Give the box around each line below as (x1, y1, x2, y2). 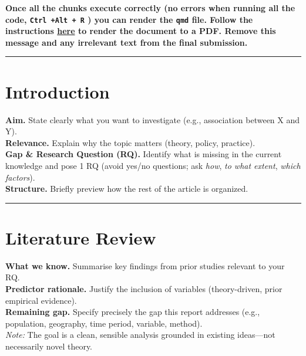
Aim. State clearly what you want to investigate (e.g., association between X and (5, 113, 300, 126)
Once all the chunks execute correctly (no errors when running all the (5, 2, 295, 13)
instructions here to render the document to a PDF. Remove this (5, 25, 276, 37)
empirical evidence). (5, 294, 77, 306)
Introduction (5, 79, 110, 103)
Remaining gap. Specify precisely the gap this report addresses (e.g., (5, 306, 260, 318)
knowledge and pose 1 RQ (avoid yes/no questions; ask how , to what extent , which (5, 159, 301, 171)
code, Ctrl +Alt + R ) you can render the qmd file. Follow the (5, 13, 253, 25)
